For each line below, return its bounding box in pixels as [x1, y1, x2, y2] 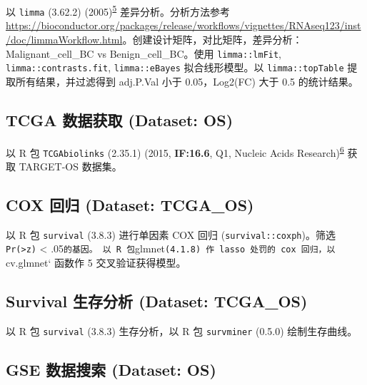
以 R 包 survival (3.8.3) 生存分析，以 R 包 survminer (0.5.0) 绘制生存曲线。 [6, 323, 358, 338]
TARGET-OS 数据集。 [19, 158, 122, 173]
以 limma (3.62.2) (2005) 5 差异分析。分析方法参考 [6, 2, 230, 19]
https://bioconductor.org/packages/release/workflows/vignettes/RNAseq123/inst [6, 18, 361, 33]
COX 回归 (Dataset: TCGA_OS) [6, 193, 254, 215]
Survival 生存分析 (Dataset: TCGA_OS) [6, 290, 308, 312]
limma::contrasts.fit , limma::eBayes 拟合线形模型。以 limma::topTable [6, 60, 344, 75]
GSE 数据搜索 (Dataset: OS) [6, 358, 216, 380]
